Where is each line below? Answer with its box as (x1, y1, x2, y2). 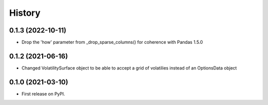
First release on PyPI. (21, 91, 66, 97)
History (9, 7, 41, 18)
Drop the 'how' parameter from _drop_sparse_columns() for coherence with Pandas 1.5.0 (21, 39, 203, 45)
